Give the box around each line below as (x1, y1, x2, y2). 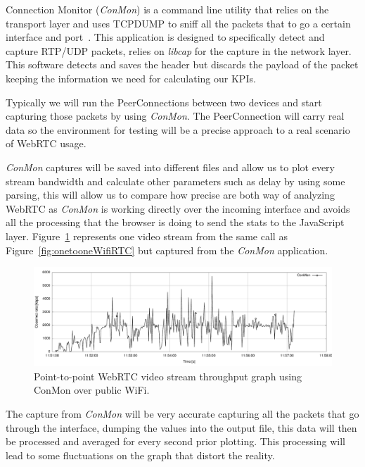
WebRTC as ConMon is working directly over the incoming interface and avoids (6, 201, 350, 216)
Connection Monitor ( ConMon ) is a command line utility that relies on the (6, 2, 329, 16)
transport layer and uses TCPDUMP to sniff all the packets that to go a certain (6, 15, 351, 30)
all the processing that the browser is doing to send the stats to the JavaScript (6, 215, 345, 230)
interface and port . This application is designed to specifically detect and (6, 30, 325, 44)
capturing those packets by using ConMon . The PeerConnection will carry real (6, 108, 345, 123)
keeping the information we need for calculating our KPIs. (6, 70, 256, 85)
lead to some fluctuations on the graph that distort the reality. (6, 447, 275, 462)
